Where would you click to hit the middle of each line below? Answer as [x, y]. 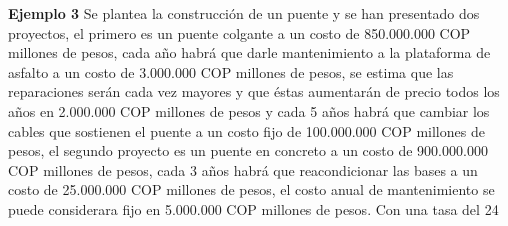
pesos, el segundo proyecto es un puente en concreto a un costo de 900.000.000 [248, 150]
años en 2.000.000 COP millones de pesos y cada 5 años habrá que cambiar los [249, 110]
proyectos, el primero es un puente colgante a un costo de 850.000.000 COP [239, 32]
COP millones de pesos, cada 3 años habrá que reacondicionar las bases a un [243, 169]
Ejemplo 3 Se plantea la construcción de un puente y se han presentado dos [244, 13]
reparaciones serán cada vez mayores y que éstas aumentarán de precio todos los [254, 91]
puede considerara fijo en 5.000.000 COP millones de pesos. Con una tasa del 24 [253, 208]
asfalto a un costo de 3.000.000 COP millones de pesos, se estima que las [231, 71]
